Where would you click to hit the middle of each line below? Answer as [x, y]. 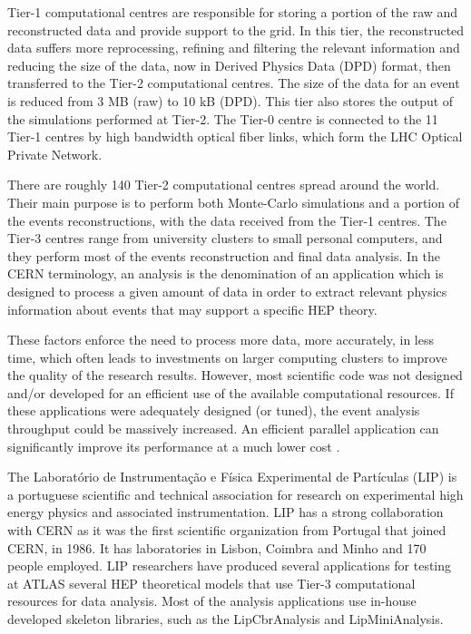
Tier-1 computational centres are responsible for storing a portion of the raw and [233, 12]
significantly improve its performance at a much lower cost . [174, 446]
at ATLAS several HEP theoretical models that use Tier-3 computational [211, 583]
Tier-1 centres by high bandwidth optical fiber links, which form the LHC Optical [235, 137]
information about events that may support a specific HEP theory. [192, 309]
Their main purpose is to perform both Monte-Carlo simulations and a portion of [233, 202]
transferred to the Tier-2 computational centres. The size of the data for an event [234, 83]
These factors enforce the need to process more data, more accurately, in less [221, 340]
